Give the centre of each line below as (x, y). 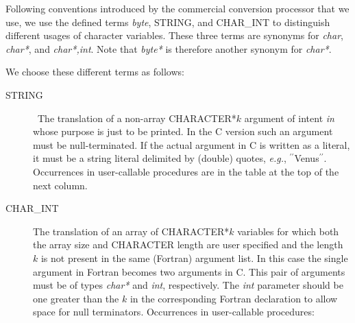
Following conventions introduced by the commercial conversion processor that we (177, 8)
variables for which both (288, 231)
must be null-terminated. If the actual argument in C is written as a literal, (192, 144)
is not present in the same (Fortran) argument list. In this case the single (194, 258)
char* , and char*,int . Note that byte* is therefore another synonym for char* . (169, 48)
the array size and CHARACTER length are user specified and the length (188, 244)
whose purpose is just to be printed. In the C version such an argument (183, 131)
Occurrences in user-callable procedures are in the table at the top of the (186, 171)
